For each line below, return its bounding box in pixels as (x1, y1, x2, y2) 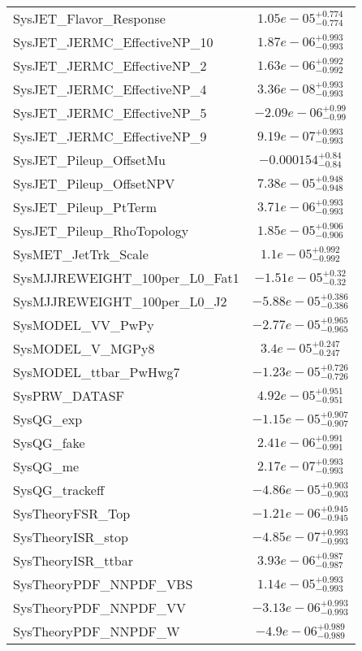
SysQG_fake (13, 433, 85, 452)
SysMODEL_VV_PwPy (13, 315, 154, 334)
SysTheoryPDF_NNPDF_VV (13, 598, 187, 617)
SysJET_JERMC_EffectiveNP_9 (13, 127, 207, 145)
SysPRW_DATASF (13, 386, 125, 405)
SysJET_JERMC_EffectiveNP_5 (13, 103, 207, 122)
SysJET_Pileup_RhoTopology (13, 221, 189, 240)
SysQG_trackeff (13, 480, 105, 499)
